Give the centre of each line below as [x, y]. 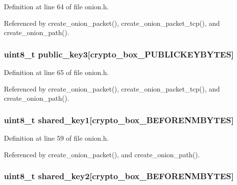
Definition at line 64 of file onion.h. [56, 6]
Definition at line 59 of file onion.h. [56, 138]
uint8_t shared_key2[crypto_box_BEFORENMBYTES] [119, 176]
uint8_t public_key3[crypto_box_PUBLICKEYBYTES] [119, 54]
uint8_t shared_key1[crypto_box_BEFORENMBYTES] [119, 120]
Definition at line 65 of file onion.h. [56, 72]
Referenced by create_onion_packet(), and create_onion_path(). [102, 154]
